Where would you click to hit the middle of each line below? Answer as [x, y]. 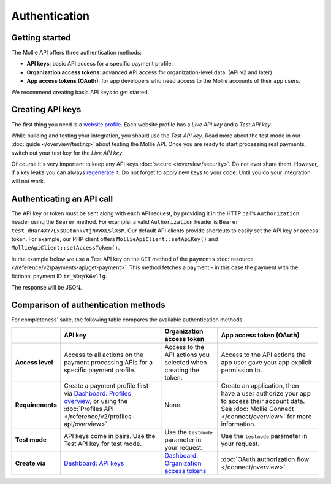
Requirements [36, 405]
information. [238, 424]
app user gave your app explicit [266, 363]
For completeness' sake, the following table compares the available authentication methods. [128, 320]
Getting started [41, 38]
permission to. [242, 370]
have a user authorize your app [266, 394]
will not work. [28, 181]
